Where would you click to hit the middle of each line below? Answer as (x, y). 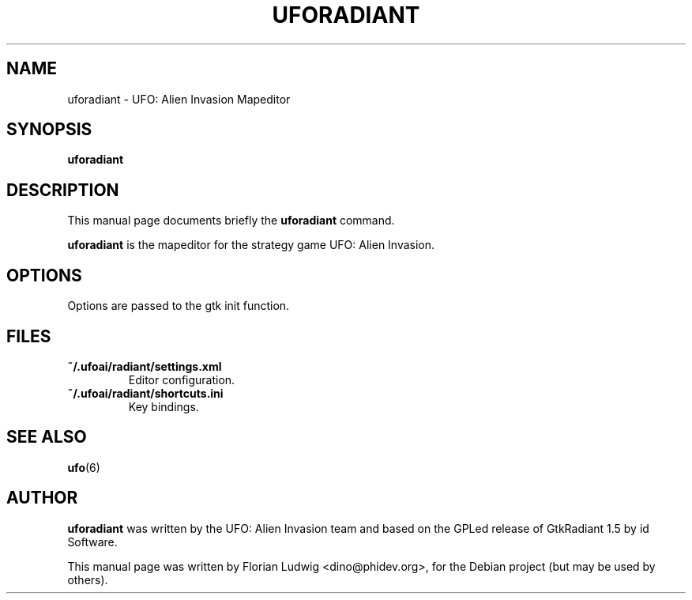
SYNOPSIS (49, 130)
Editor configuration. (182, 379)
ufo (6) (84, 467)
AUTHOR (42, 498)
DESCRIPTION (63, 190)
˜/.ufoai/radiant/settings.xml (145, 366)
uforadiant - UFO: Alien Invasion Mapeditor (179, 99)
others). (88, 579)
